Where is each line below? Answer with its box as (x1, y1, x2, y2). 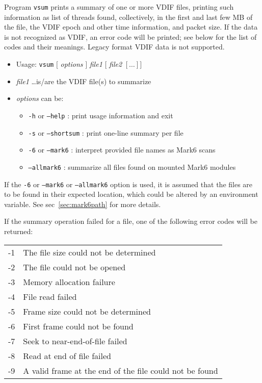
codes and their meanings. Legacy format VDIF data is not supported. (4, 41, 225, 52)
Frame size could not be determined (23, 305, 151, 317)
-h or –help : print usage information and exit (28, 110, 173, 120)
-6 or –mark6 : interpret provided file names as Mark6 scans (28, 144, 216, 155)
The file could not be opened (23, 261, 126, 273)
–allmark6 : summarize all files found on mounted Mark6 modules (28, 161, 236, 172)
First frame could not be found (23, 320, 134, 332)
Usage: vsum (16, 59, 54, 69)
